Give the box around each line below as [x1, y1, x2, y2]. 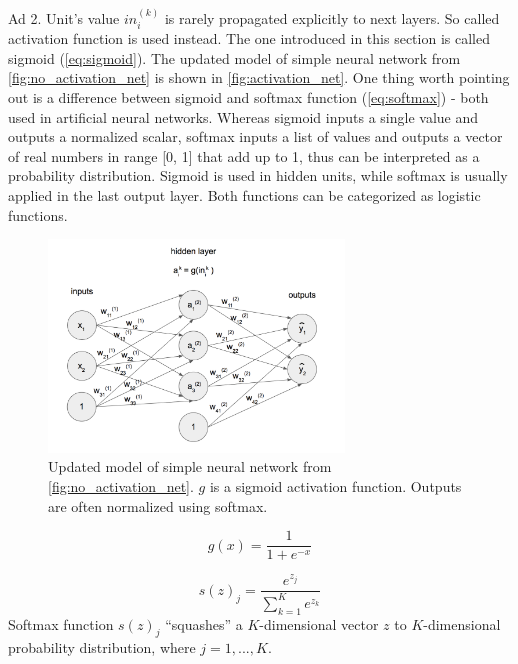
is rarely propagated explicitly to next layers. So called [164, 7, 500, 28]
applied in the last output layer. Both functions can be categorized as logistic [8, 184, 481, 205]
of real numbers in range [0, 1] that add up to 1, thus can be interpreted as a [8, 145, 480, 166]
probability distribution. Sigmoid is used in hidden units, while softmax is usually [8, 165, 508, 186]
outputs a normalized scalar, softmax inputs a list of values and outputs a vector [8, 126, 503, 147]
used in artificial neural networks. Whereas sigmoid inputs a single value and [8, 106, 479, 127]
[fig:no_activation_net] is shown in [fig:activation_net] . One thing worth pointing [8, 67, 510, 88]
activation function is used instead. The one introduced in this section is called [8, 28, 490, 49]
